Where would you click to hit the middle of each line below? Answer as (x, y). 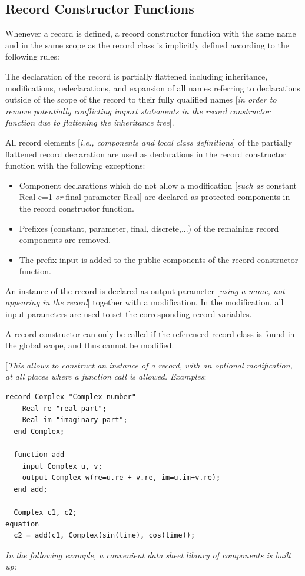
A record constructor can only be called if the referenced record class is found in (150, 333)
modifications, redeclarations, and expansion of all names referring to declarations (153, 88)
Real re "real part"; (64, 408)
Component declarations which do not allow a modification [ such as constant (158, 185)
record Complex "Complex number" (71, 397)
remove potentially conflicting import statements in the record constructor (138, 111)
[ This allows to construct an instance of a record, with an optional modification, (149, 365)
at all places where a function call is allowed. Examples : (106, 376)
